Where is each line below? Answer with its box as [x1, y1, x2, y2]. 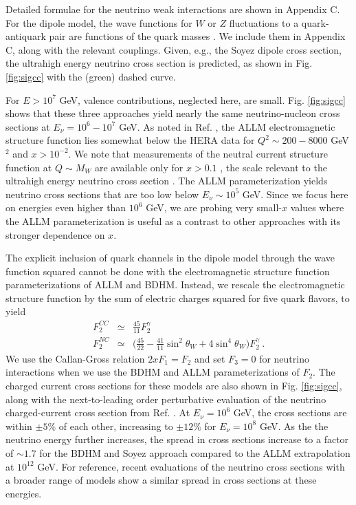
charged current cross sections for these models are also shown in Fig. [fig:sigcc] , [5, 378, 342, 392]
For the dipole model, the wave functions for [5, 15, 192, 30]
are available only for [94, 160, 183, 174]
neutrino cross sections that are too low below [5, 186, 199, 201]
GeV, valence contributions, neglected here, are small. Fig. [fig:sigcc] [59, 92, 346, 107]
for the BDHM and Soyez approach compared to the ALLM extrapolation [39, 445, 351, 460]
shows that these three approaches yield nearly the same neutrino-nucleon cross [5, 106, 340, 120]
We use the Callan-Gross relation [5, 351, 145, 365]
